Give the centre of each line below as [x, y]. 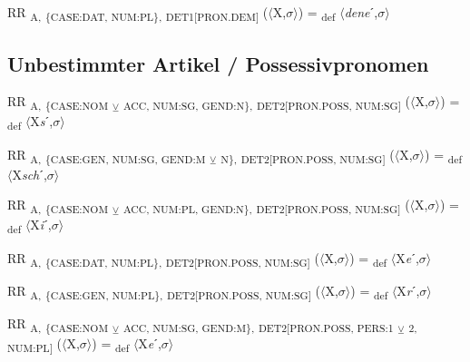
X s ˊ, [42, 121]
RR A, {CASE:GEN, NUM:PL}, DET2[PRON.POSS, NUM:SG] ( [164, 291]
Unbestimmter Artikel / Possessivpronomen [218, 63]
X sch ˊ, [29, 174]
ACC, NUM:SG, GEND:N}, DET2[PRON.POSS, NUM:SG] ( [266, 103]
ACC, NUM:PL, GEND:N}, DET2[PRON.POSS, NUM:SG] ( [266, 206]
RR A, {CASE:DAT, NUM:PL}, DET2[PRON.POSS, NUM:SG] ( [163, 259]
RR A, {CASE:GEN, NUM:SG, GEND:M [107, 155]
